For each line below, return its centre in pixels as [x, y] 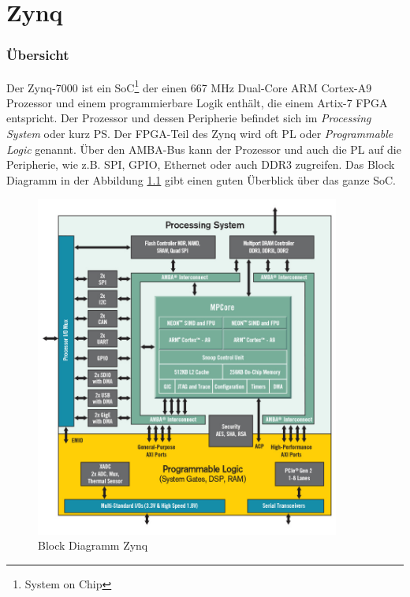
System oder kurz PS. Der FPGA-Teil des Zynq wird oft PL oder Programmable [200, 134]
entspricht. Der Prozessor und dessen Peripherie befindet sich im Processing [189, 118]
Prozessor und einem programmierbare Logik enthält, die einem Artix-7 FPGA [197, 102]
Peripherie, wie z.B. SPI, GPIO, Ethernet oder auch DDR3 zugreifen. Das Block [201, 164]
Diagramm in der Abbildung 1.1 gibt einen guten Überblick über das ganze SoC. [201, 179]
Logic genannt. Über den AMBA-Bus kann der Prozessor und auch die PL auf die [204, 149]
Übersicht [38, 55]
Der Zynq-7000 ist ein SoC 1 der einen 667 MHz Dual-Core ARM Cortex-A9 [189, 86]
